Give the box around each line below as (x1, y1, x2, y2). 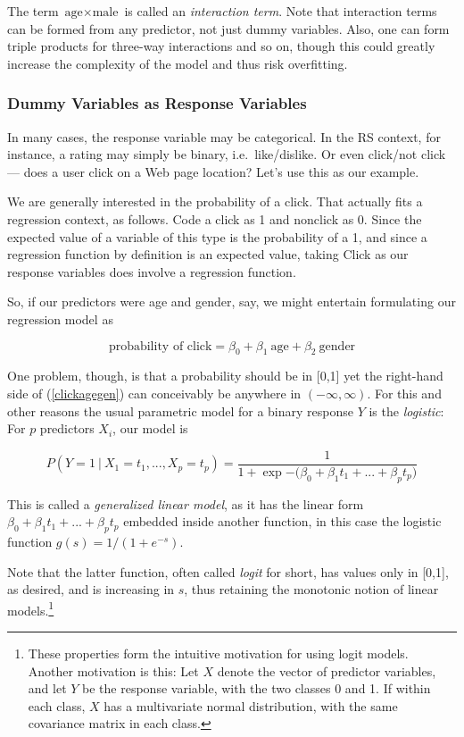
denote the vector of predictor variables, (217, 661, 436, 680)
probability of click (108, 339, 212, 353)
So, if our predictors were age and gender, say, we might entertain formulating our (7, 292, 456, 311)
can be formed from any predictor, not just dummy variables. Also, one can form (7, 19, 450, 38)
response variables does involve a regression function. (7, 262, 296, 281)
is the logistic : (369, 401, 444, 420)
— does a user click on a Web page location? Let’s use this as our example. (7, 162, 419, 180)
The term (7, 2, 59, 20)
